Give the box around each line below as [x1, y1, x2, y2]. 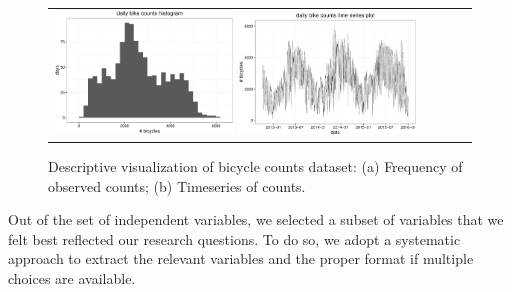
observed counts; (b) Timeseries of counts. [48, 175, 306, 196]
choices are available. [8, 267, 136, 288]
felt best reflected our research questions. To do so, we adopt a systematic [8, 228, 461, 249]
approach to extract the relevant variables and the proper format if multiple [8, 248, 474, 269]
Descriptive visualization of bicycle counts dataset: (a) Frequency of [48, 155, 463, 176]
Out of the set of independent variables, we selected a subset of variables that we [8, 209, 504, 230]
